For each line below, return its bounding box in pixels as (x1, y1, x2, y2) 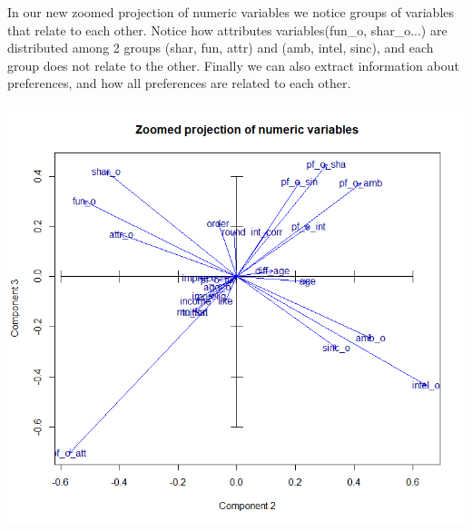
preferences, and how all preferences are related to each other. (7, 74, 351, 93)
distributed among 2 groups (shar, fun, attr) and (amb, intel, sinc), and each (7, 38, 434, 57)
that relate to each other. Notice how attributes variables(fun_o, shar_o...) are (7, 20, 447, 39)
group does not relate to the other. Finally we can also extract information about (7, 55, 459, 74)
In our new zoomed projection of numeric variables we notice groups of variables (7, 3, 454, 21)
